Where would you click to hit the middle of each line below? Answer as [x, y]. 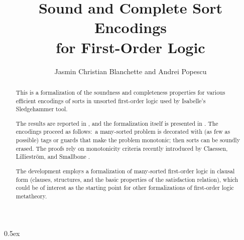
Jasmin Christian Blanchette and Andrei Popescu [131, 71]
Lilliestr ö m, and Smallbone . [53, 157]
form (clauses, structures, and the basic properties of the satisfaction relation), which [127, 179]
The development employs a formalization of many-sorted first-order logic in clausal [125, 171]
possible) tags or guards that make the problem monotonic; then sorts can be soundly [128, 140]
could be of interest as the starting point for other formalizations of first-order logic [125, 188]
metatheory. [31, 196]
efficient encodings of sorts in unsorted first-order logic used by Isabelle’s [111, 100]
